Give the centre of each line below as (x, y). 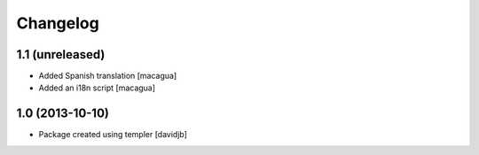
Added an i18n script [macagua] (97, 88)
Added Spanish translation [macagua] (108, 76)
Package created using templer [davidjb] (113, 135)
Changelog (58, 23)
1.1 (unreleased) (61, 54)
